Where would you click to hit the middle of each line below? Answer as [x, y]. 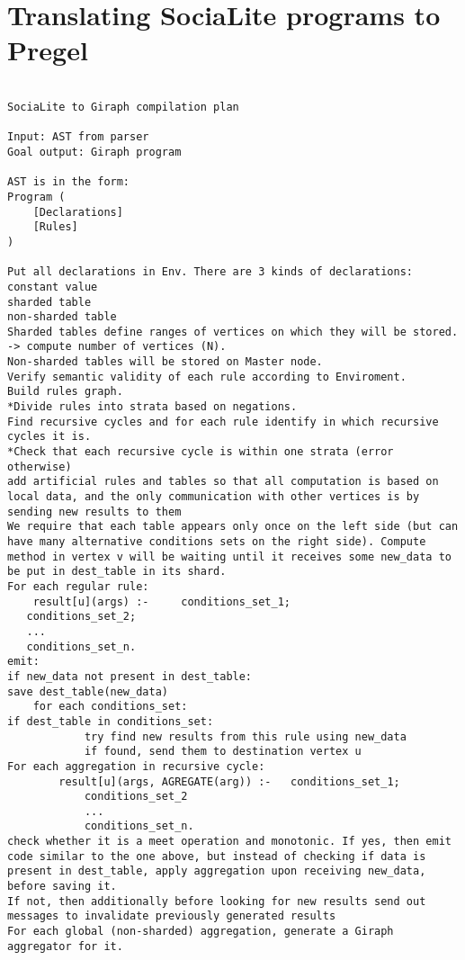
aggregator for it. [65, 946]
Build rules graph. [65, 392]
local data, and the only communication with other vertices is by [214, 497]
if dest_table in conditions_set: [111, 721]
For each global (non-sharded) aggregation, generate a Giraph [201, 932]
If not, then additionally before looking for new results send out [217, 901]
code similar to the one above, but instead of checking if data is [217, 856]
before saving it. [62, 887]
